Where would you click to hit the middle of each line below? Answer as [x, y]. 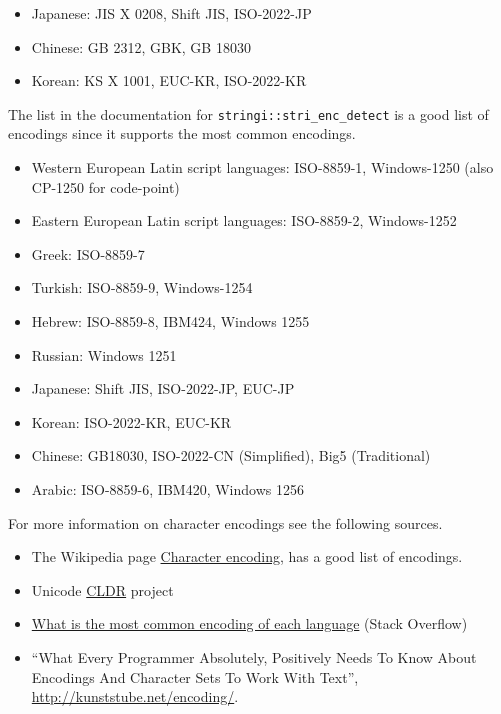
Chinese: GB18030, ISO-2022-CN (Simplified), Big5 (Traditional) [231, 455]
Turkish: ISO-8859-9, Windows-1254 [142, 287]
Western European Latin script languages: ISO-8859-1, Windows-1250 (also [262, 167]
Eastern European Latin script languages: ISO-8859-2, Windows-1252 [244, 220]
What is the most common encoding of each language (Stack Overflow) [249, 623]
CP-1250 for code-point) [105, 186]
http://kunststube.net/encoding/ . [135, 696]
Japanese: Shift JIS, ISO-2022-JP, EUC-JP [163, 388]
